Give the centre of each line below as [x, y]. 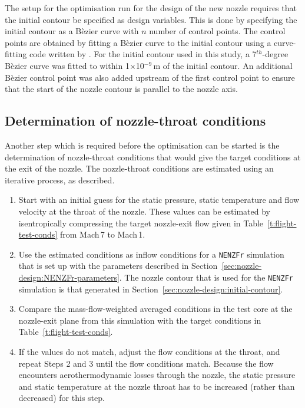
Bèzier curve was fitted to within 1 [67, 65]
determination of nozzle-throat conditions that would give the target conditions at [153, 157]
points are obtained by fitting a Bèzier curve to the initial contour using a [138, 42]
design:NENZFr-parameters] [69, 277]
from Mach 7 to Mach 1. [102, 234]
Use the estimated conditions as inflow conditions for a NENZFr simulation [151, 254]
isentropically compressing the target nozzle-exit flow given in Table [141, 223]
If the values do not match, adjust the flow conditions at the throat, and [149, 351]
